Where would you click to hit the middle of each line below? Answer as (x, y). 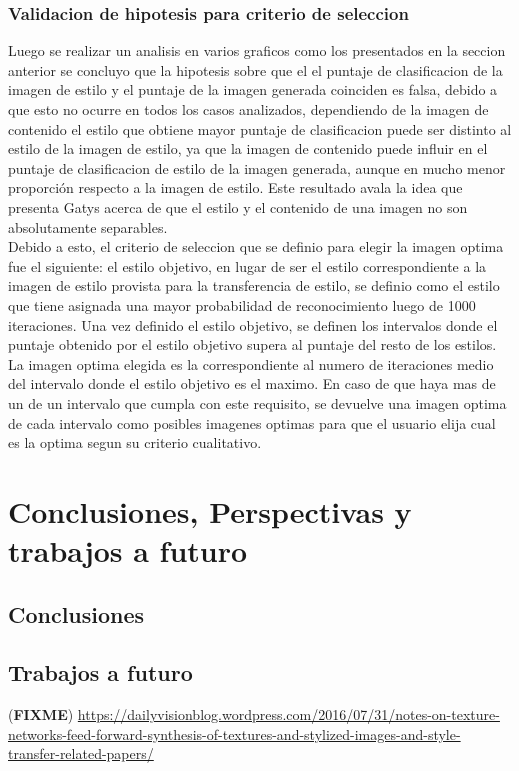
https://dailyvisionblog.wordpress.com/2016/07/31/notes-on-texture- (288, 714)
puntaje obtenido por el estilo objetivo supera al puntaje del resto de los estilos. (252, 344)
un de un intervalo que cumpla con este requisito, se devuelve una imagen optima (257, 402)
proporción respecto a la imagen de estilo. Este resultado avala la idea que (235, 187)
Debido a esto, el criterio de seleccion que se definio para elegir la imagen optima (256, 246)
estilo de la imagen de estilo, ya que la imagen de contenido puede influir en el (248, 148)
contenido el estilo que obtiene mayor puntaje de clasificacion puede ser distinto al (260, 128)
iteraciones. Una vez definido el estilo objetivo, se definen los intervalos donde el (253, 324)
